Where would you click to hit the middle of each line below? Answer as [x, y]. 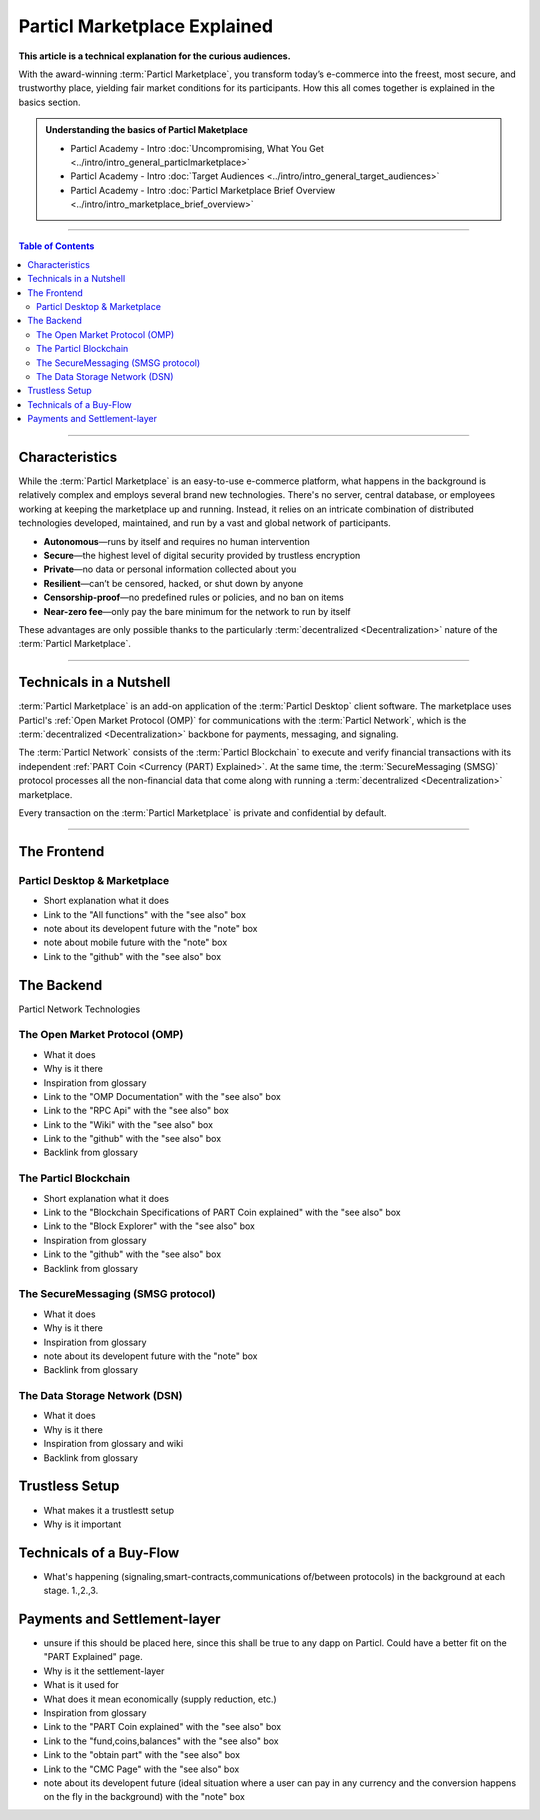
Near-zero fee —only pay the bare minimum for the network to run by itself [197, 611]
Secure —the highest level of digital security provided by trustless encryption [202, 555]
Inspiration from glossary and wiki [113, 1444]
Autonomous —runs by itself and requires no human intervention [176, 541]
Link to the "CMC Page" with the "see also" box [141, 1769]
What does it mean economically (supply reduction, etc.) [160, 1699]
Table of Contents [56, 246]
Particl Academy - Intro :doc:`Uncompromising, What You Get [197, 148]
